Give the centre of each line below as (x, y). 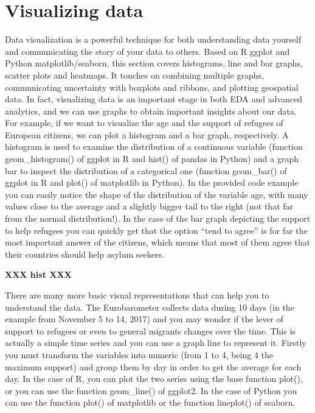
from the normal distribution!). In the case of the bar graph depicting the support (158, 218)
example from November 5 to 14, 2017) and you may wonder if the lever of (144, 319)
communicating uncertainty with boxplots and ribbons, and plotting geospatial (152, 87)
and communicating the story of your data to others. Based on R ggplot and (147, 51)
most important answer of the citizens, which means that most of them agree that (158, 242)
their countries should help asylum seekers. (85, 254)
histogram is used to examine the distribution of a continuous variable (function (154, 146)
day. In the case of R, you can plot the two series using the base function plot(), (154, 379)
